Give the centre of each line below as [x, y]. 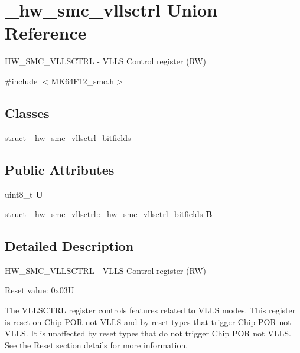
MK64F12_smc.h [83, 81]
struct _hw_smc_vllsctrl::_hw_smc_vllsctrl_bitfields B [109, 214]
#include [21, 81]
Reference [46, 33]
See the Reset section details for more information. [97, 344]
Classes [27, 112]
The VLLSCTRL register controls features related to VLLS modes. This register [150, 310]
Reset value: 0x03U [40, 290]
